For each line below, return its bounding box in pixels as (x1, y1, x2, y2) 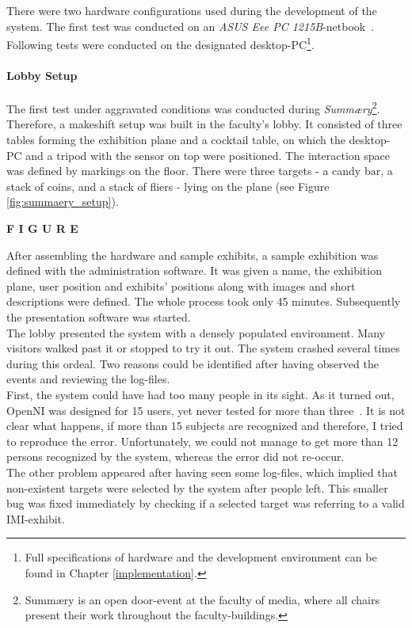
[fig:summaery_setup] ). (6, 193, 119, 210)
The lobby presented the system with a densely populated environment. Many (6, 324, 385, 341)
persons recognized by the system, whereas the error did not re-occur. (6, 448, 345, 465)
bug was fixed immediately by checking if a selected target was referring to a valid (6, 495, 405, 512)
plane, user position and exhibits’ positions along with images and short (6, 277, 356, 294)
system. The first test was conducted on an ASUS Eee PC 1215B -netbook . (6, 17, 375, 34)
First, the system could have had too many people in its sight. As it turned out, (6, 386, 395, 402)
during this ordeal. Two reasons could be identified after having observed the (6, 355, 379, 371)
